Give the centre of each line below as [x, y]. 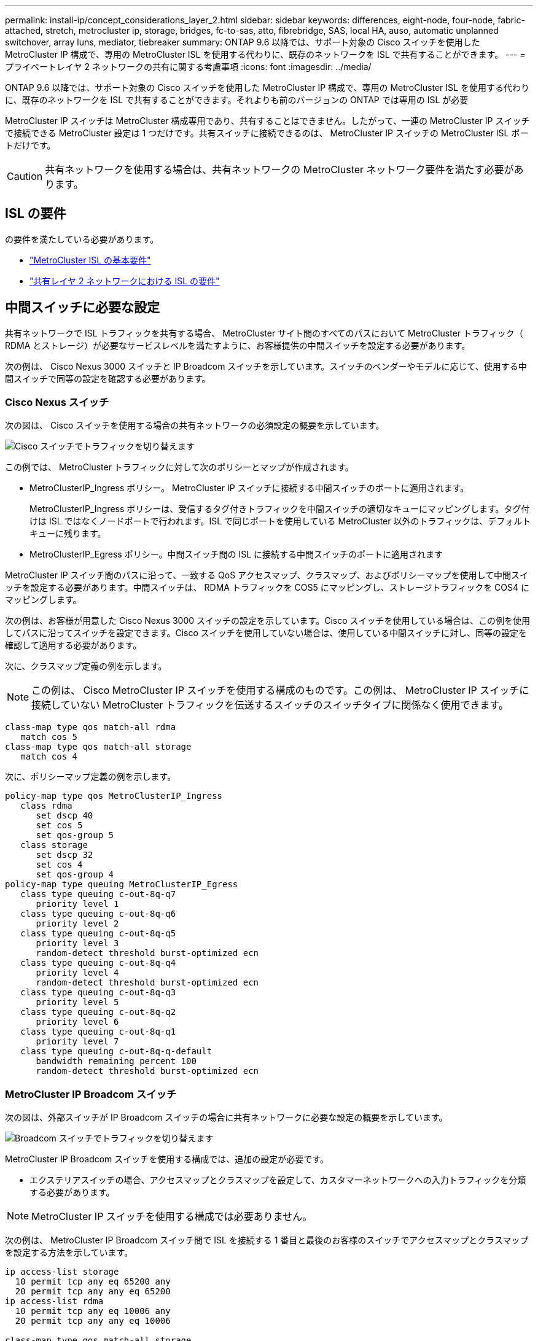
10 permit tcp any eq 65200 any [93, 1282]
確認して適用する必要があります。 [73, 645]
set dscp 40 [64, 816]
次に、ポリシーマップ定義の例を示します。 [91, 777]
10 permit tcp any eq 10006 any [93, 1311]
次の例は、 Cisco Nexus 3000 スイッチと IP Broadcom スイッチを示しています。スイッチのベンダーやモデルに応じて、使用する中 [266, 366]
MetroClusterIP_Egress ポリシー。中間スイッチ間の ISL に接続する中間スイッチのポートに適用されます [236, 554]
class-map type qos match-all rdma [91, 727]
